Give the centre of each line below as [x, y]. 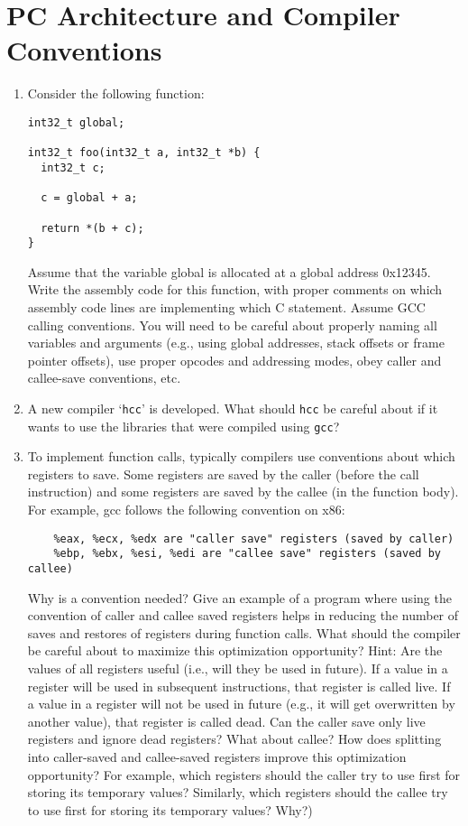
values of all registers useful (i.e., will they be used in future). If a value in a [238, 668]
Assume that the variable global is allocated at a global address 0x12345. [229, 271]
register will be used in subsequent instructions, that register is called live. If [239, 686]
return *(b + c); [92, 228]
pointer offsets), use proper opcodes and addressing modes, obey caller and [234, 360]
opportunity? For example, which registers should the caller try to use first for [244, 774]
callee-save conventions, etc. [104, 378]
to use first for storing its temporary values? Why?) [170, 809]
